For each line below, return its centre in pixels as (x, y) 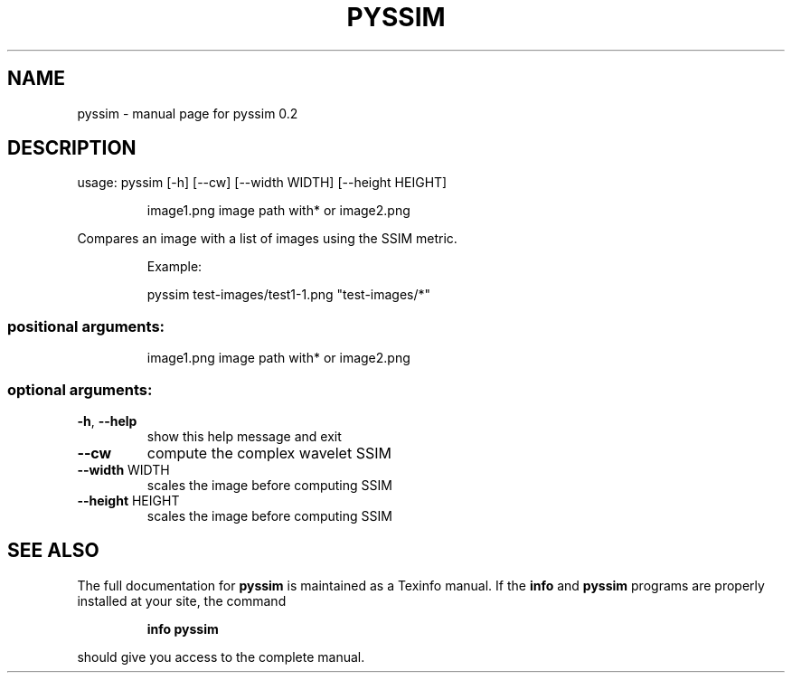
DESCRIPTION (72, 148)
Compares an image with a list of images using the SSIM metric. (267, 239)
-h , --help (107, 420)
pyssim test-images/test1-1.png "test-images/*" (289, 295)
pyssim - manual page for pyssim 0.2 (188, 113)
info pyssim (183, 628)
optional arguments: (80, 389)
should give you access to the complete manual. (221, 656)
